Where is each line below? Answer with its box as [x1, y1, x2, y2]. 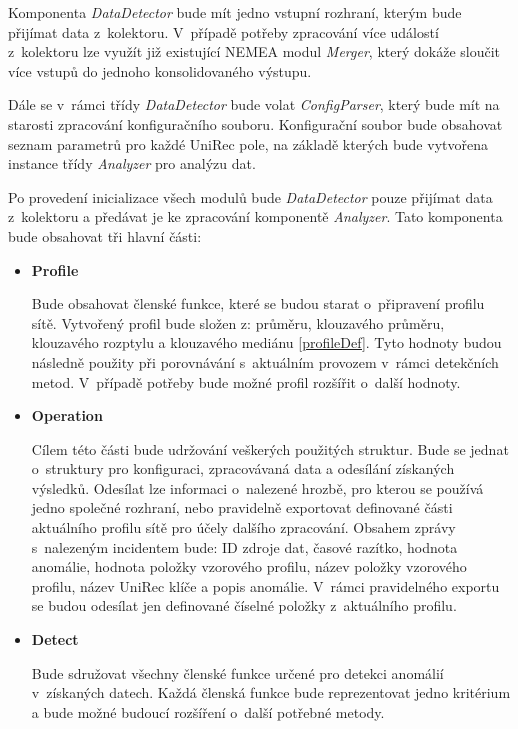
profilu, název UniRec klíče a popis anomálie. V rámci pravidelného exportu [31, 575, 500, 596]
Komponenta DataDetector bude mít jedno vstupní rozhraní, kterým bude [8, 2, 462, 22]
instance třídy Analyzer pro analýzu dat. [8, 153, 256, 174]
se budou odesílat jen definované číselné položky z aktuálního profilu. [31, 595, 457, 616]
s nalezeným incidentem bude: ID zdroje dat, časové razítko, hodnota [31, 536, 458, 557]
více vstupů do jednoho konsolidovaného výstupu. [8, 60, 312, 81]
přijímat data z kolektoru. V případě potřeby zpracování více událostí [8, 21, 439, 42]
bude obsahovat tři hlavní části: [8, 225, 202, 246]
